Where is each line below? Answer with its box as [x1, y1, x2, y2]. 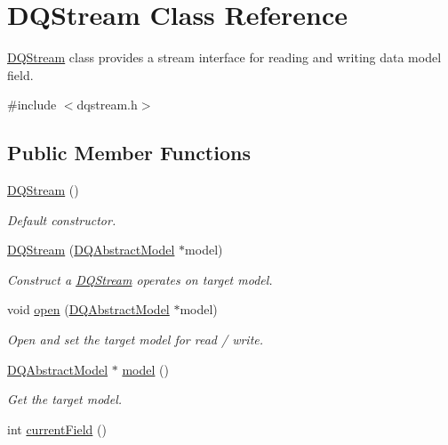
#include [7, 95, 57, 114]
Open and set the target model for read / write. [7, 330, 264, 349]
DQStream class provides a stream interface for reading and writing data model [7, 48, 442, 67]
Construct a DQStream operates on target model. [7, 270, 273, 288]
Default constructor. [7, 210, 116, 229]
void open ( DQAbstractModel [7, 300, 170, 319]
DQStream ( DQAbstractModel [7, 240, 175, 259]
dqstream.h [76, 95, 138, 114]
